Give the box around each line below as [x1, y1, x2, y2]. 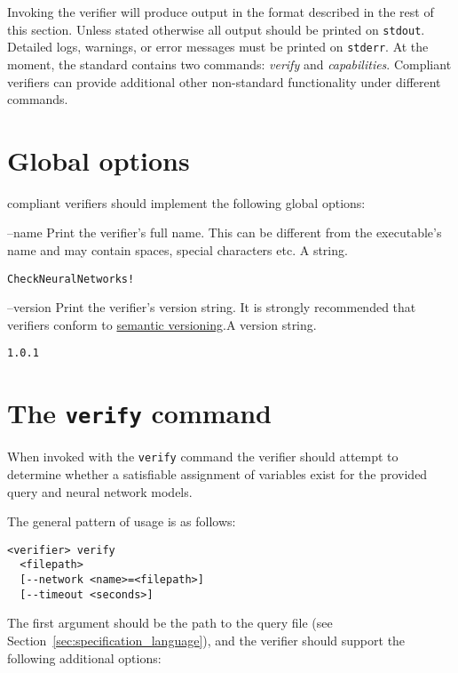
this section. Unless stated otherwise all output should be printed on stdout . [7, 20, 425, 38]
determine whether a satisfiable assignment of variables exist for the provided [7, 465, 428, 483]
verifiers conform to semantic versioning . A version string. [7, 315, 317, 333]
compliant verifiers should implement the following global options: [7, 193, 366, 212]
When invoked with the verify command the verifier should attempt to [7, 447, 399, 466]
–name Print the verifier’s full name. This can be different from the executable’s [7, 223, 442, 242]
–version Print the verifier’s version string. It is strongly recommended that [7, 298, 416, 316]
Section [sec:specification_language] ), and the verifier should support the [7, 631, 406, 649]
